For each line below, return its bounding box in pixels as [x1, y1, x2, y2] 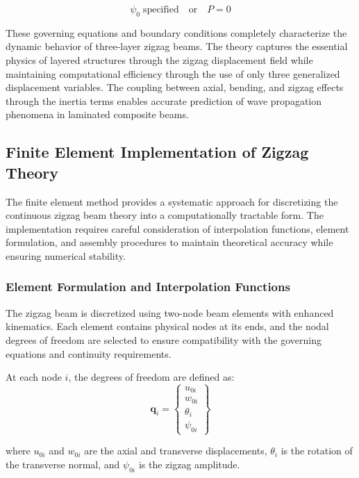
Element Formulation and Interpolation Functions [6, 278, 290, 295]
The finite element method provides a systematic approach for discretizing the [6, 194, 338, 208]
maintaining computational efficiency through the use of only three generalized [6, 66, 340, 81]
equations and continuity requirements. [6, 346, 172, 361]
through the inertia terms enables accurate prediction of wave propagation [6, 93, 322, 108]
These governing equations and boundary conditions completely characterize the [6, 25, 347, 40]
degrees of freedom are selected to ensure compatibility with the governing [6, 332, 322, 347]
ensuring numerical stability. [6, 248, 126, 263]
